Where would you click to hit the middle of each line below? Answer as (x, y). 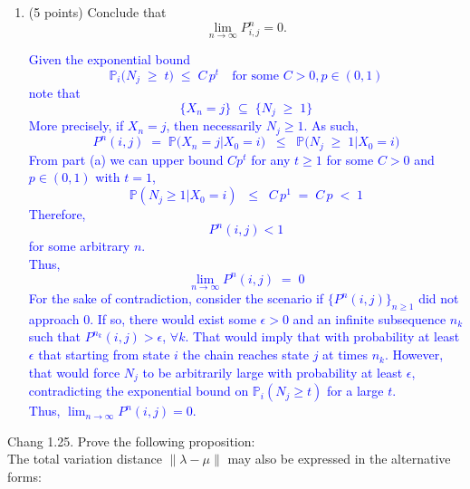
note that (54, 93)
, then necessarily (214, 125)
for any (271, 159)
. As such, (331, 125)
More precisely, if (76, 125)
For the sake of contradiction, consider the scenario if (176, 298)
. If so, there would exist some (173, 318)
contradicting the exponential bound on (139, 391)
